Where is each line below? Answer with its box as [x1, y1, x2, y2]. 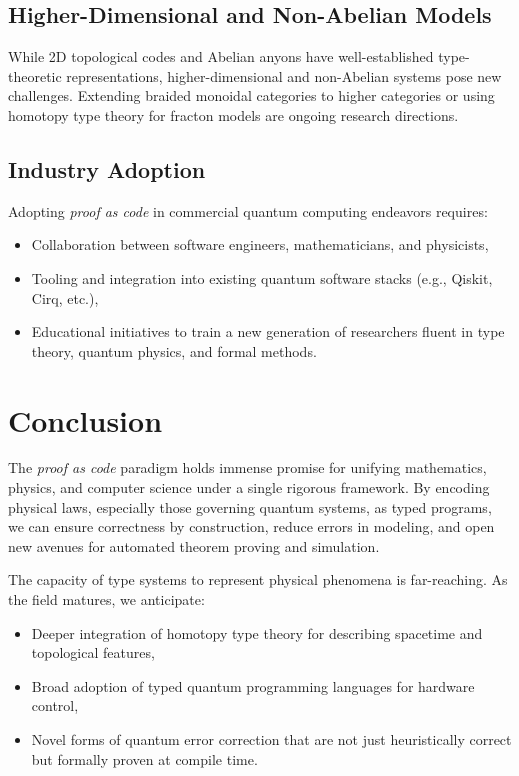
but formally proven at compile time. [31, 748, 258, 769]
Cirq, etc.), [31, 287, 99, 308]
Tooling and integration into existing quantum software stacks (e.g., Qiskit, [31, 267, 493, 288]
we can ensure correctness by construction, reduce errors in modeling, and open [8, 516, 495, 537]
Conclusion [8, 399, 163, 440]
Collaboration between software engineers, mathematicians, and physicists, [31, 234, 489, 255]
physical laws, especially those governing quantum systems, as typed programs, [8, 496, 492, 517]
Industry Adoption [8, 153, 206, 184]
